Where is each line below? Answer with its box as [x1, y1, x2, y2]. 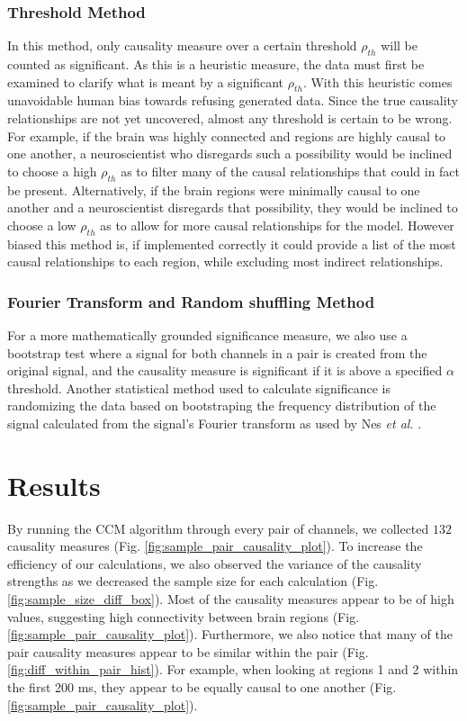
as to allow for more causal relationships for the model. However [100, 215, 454, 234]
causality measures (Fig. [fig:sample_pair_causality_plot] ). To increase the [7, 536, 423, 555]
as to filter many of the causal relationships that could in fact [121, 161, 461, 180]
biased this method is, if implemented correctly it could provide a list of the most [7, 234, 456, 253]
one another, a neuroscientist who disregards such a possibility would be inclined [7, 144, 453, 163]
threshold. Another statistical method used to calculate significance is [7, 378, 391, 397]
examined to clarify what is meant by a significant [7, 72, 284, 91]
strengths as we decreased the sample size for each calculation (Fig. [7, 572, 379, 590]
